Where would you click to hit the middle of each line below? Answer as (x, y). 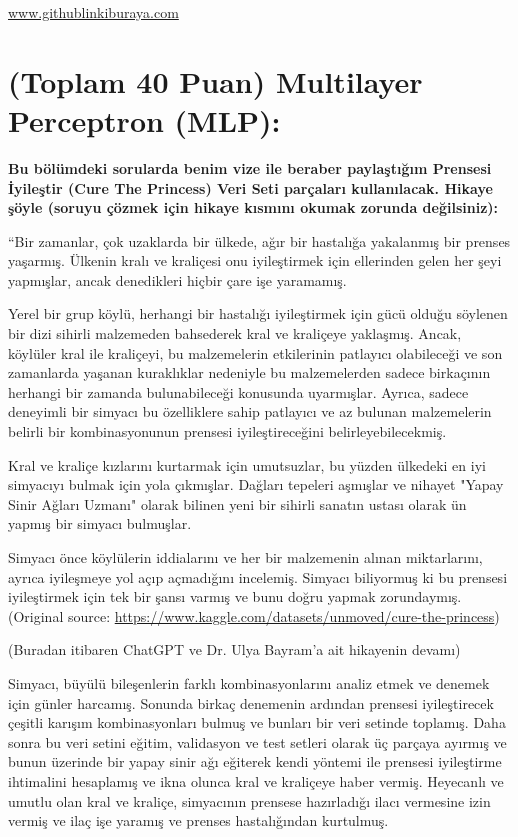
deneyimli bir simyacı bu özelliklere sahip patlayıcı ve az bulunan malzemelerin (250, 411)
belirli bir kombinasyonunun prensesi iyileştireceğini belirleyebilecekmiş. (227, 431)
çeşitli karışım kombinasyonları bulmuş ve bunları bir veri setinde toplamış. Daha (257, 722)
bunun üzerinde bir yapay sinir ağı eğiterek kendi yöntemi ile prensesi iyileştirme (255, 761)
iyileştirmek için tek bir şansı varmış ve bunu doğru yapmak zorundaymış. (235, 596)
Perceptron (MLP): (144, 119)
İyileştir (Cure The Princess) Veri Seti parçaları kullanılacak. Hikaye (250, 187)
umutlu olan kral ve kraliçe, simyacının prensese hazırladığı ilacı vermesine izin (249, 800)
